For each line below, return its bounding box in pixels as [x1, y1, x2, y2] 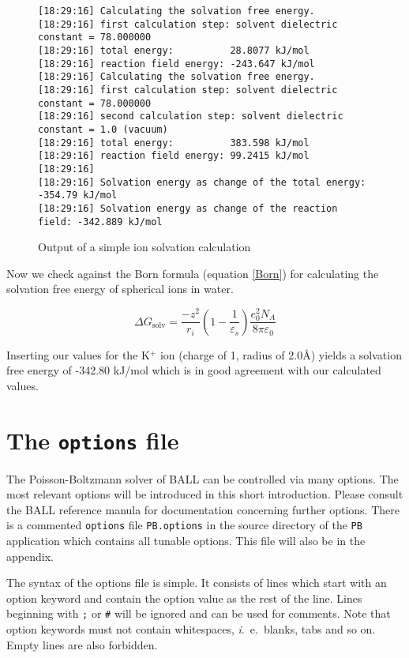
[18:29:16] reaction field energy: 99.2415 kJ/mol [38, 150, 310, 162]
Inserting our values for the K [6, 346, 150, 363]
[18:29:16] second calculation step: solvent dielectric [38, 111, 343, 122]
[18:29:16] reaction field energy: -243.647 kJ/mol [38, 58, 315, 70]
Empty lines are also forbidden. [6, 636, 158, 652]
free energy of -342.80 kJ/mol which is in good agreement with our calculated [6, 362, 381, 378]
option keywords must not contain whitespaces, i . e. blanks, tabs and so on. [6, 621, 376, 637]
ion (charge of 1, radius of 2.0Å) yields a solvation [159, 346, 402, 363]
